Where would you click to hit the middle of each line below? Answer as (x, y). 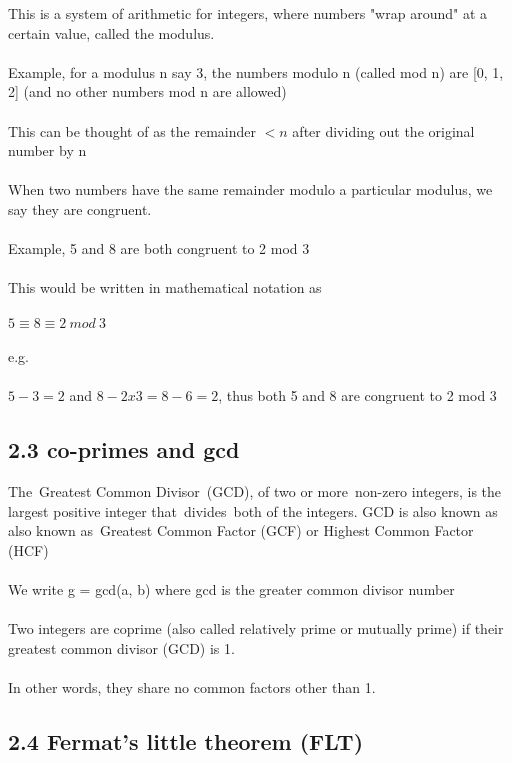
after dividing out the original (383, 130)
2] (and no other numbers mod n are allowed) (147, 91)
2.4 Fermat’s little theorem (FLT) (186, 741)
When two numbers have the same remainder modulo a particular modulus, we (250, 189)
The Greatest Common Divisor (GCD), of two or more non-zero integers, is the (255, 491)
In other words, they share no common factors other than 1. (192, 687)
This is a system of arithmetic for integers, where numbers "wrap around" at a (248, 13)
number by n (47, 150)
